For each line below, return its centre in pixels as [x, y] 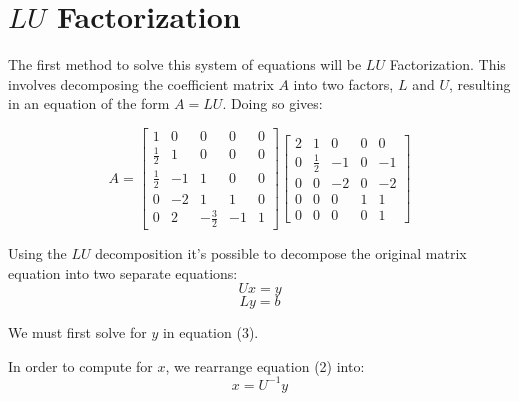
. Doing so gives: [272, 103]
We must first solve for [77, 332]
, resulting [479, 83]
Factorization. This [447, 64]
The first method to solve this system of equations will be [185, 64]
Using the [37, 253]
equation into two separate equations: [123, 272]
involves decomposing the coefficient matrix [141, 83]
